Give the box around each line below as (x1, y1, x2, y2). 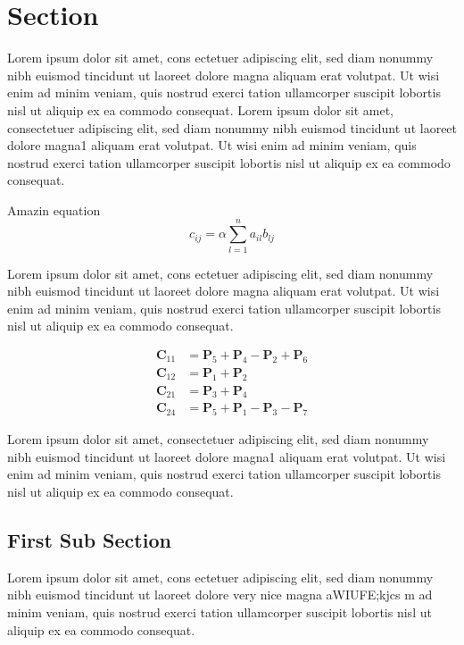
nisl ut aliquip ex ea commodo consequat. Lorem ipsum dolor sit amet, (7, 100, 394, 119)
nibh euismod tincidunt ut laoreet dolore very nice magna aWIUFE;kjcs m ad (7, 585, 433, 604)
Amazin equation (7, 200, 101, 219)
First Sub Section (7, 526, 171, 554)
